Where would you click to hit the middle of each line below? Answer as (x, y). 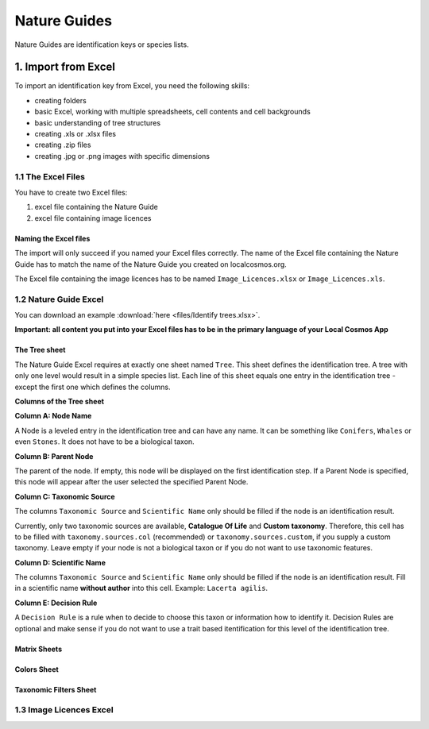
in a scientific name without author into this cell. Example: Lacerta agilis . (141, 588)
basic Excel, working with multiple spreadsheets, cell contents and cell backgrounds (173, 112)
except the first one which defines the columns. (93, 387)
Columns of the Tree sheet (60, 401)
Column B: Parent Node (54, 456)
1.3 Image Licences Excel (64, 710)
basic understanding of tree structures (98, 122)
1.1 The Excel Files (50, 176)
